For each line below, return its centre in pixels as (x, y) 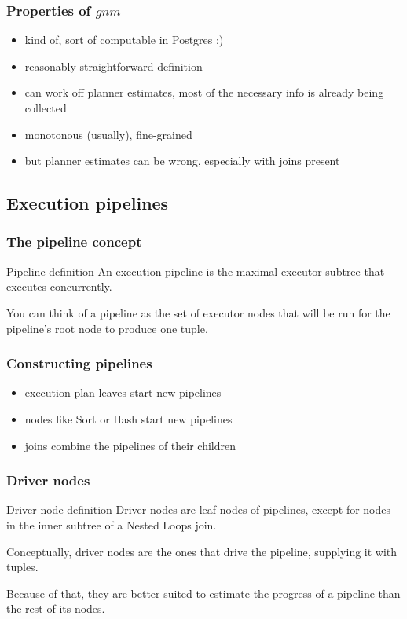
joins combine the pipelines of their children (130, 445)
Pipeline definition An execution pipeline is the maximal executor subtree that (196, 271)
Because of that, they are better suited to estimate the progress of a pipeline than (203, 593)
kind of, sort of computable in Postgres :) (124, 40)
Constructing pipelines (79, 363)
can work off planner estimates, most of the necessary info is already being (204, 92)
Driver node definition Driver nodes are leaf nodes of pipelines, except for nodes (199, 509)
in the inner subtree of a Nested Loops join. (112, 524)
